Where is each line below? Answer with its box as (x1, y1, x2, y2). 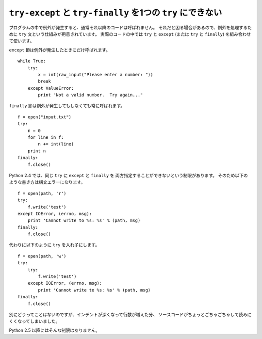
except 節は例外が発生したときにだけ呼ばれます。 (9, 47, 111, 53)
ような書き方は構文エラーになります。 (9, 179, 85, 185)
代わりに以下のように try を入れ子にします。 (9, 242, 99, 248)
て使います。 (9, 38, 34, 44)
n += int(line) (38, 141, 74, 147)
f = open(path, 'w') (17, 253, 66, 259)
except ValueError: (27, 85, 74, 91)
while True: (17, 58, 46, 64)
